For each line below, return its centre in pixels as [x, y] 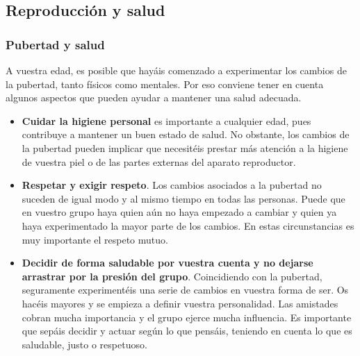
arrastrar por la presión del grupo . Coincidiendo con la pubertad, [172, 276]
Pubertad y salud [55, 44]
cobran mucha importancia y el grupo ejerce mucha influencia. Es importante [187, 317]
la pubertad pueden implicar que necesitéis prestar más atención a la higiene [185, 147]
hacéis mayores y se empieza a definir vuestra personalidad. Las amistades [180, 303]
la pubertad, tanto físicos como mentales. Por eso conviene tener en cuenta [165, 84]
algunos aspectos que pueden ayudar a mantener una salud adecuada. [154, 98]
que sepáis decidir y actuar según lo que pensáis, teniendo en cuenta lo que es [187, 331]
